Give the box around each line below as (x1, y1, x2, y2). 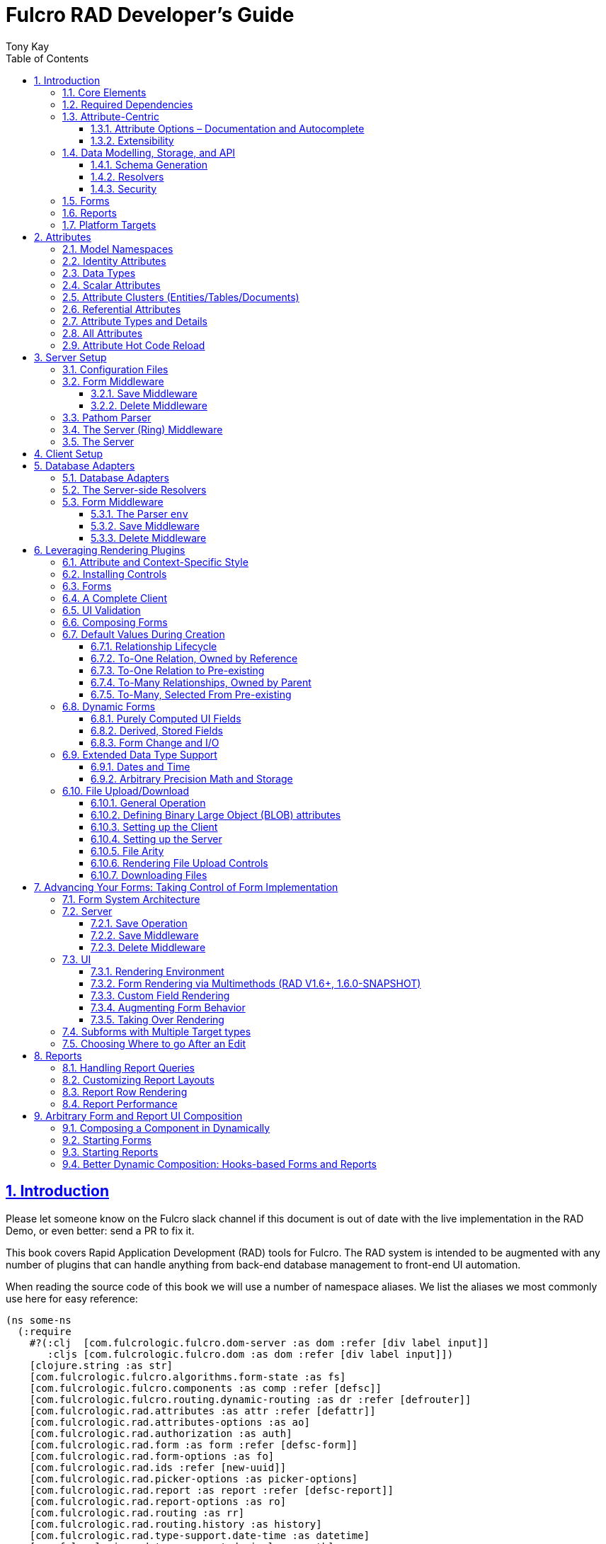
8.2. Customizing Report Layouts (62, 1073, 215, 1086)
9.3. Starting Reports (62, 1145, 159, 1158)
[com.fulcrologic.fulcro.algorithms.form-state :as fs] (29, 1370, 346, 1383)
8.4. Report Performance (62, 1097, 178, 1110)
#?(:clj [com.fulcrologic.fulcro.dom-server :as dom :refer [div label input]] (29, 1336, 489, 1349)
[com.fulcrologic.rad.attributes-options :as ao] (29, 1416, 310, 1428)
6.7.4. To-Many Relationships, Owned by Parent (91, 676, 311, 688)
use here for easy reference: (6, 1292, 138, 1305)
